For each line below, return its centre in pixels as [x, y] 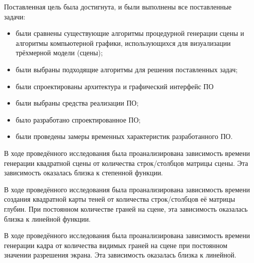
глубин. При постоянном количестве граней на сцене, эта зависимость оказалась [126, 208]
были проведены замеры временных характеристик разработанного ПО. [124, 136]
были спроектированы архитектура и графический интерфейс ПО [115, 86]
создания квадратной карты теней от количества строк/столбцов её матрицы [120, 199]
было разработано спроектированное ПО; [78, 119]
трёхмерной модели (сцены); [59, 53]
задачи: [15, 16]
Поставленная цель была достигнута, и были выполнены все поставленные [118, 6]
